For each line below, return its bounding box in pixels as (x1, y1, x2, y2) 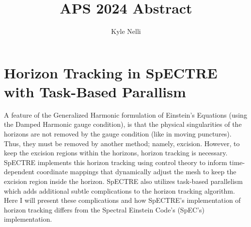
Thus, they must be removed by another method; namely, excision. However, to (4, 138, 240, 148)
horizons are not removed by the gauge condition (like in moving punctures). (4, 129, 232, 139)
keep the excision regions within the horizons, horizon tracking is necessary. (4, 148, 228, 158)
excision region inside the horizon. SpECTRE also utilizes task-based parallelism (4, 176, 243, 186)
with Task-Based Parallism (4, 81, 186, 101)
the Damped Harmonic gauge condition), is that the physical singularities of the (4, 119, 242, 129)
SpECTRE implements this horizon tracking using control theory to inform (4, 157, 227, 167)
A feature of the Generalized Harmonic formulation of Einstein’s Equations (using (4, 109, 247, 120)
